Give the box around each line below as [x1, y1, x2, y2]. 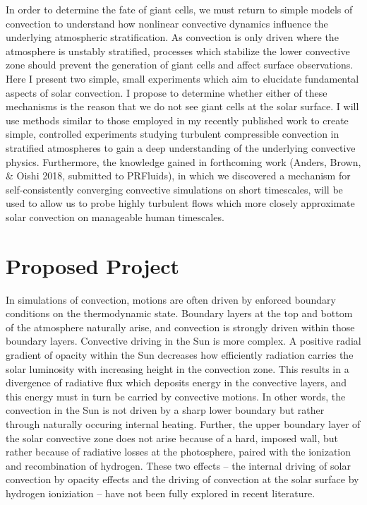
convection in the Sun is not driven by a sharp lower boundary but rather [6, 403, 325, 417]
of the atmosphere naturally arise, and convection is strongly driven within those [6, 319, 355, 334]
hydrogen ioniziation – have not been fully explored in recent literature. [6, 485, 315, 500]
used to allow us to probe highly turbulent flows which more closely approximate [6, 196, 355, 210]
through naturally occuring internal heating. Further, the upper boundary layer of [6, 416, 361, 431]
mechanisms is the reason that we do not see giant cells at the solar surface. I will [6, 99, 359, 114]
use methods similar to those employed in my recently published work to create [6, 112, 349, 127]
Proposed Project [6, 251, 180, 280]
